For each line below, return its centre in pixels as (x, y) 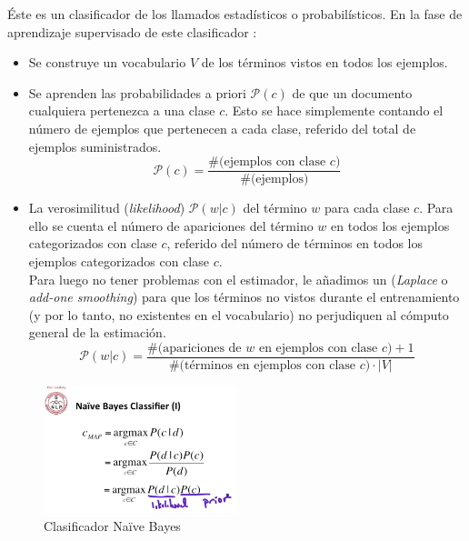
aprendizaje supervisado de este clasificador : (132, 31)
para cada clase (367, 208)
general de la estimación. (97, 332)
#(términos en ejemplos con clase (262, 366)
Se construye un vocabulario (107, 62)
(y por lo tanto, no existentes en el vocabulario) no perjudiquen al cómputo (239, 314)
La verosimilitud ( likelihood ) (107, 208)
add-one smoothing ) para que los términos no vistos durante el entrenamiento (244, 297)
